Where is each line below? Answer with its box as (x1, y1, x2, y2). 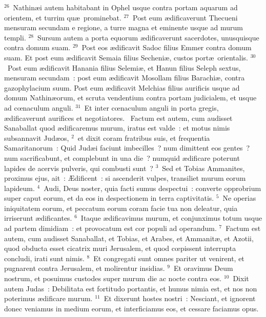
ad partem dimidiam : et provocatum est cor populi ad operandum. (4, 223, 217, 234)
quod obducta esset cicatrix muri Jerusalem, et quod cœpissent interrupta (4, 243, 236, 253)
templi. (4, 32, 26, 43)
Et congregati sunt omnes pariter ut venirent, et (93, 252, 244, 263)
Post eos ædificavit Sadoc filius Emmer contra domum (81, 42, 252, 53)
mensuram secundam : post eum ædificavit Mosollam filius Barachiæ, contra (4, 72, 245, 83)
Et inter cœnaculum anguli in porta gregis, (84, 102, 219, 113)
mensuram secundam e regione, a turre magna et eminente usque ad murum (4, 22, 243, 33)
